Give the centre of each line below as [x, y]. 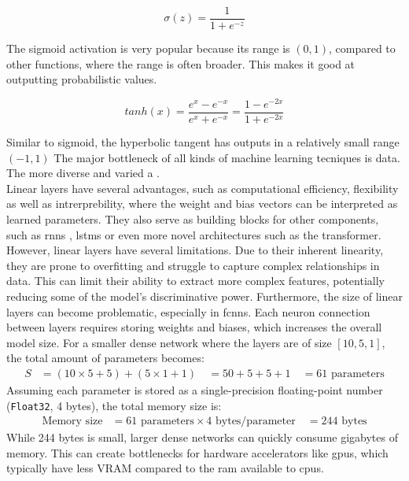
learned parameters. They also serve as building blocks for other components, [193, 218]
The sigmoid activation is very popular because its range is [148, 48]
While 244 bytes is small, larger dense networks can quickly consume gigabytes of [202, 437]
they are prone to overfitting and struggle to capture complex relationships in [193, 265]
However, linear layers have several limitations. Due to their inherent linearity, [195, 250]
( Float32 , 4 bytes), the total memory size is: [114, 405]
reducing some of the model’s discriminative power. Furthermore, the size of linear [204, 296]
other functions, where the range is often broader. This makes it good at [181, 63]
